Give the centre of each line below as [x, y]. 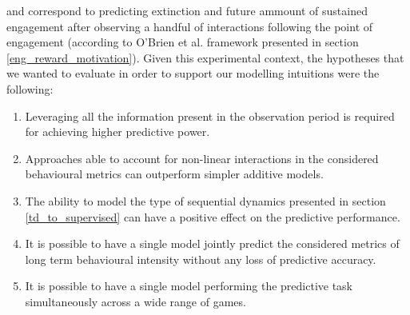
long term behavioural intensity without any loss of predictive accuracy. [201, 259]
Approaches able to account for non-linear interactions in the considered [202, 158]
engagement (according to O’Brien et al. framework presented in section [183, 42]
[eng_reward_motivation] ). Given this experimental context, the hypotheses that [205, 57]
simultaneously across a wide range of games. [135, 301]
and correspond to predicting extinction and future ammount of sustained [187, 10]
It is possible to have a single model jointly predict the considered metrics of [212, 243]
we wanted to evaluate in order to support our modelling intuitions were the [193, 73]
